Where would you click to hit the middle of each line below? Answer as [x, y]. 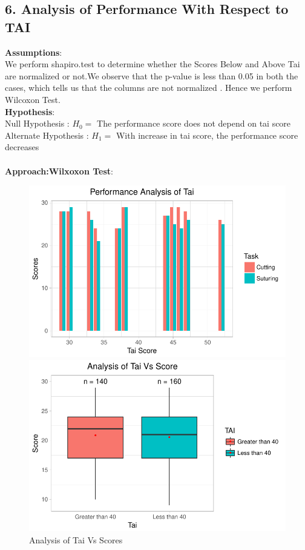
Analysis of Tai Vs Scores [76, 540]
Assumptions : [34, 52]
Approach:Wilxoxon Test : [59, 171]
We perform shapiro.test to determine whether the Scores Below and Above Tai [152, 64]
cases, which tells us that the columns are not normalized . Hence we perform [149, 88]
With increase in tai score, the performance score [207, 135]
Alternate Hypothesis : [47, 135]
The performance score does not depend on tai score [194, 123]
